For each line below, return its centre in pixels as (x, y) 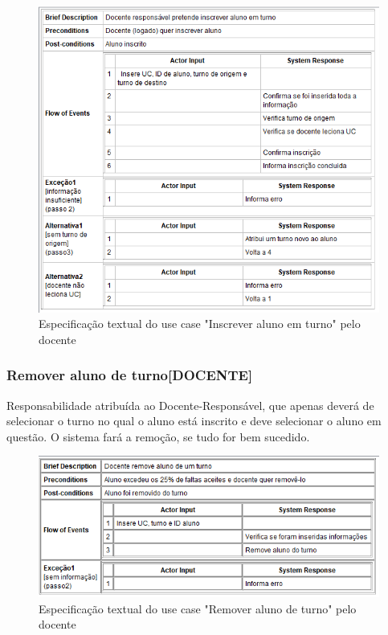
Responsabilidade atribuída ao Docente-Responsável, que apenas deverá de (190, 405)
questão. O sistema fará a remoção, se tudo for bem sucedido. (158, 436)
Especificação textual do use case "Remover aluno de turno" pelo (198, 608)
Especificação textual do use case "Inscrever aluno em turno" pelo (200, 324)
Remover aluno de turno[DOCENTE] (130, 375)
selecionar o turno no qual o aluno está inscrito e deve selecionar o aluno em (194, 421)
